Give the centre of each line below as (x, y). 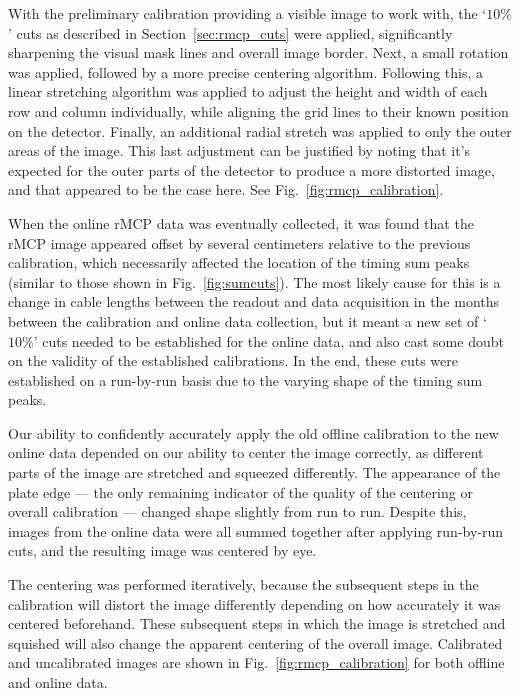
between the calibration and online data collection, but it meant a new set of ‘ (247, 320)
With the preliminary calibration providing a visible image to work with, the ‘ (247, 13)
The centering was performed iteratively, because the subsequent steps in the (243, 584)
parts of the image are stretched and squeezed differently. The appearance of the (254, 472)
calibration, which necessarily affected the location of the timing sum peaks (239, 262)
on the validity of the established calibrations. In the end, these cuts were (233, 360)
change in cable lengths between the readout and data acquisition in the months (254, 301)
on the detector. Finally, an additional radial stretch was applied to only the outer (260, 130)
